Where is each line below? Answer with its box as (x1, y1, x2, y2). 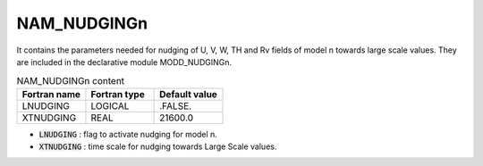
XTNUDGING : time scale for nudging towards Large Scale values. (38, 141, 277, 152)
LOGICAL (90, 99, 130, 112)
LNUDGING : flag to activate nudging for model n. (38, 129, 218, 139)
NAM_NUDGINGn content (16, 74, 125, 87)
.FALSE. (159, 99, 192, 112)
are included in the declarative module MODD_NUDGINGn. (16, 56, 233, 67)
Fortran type (90, 87, 145, 100)
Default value (159, 87, 218, 100)
